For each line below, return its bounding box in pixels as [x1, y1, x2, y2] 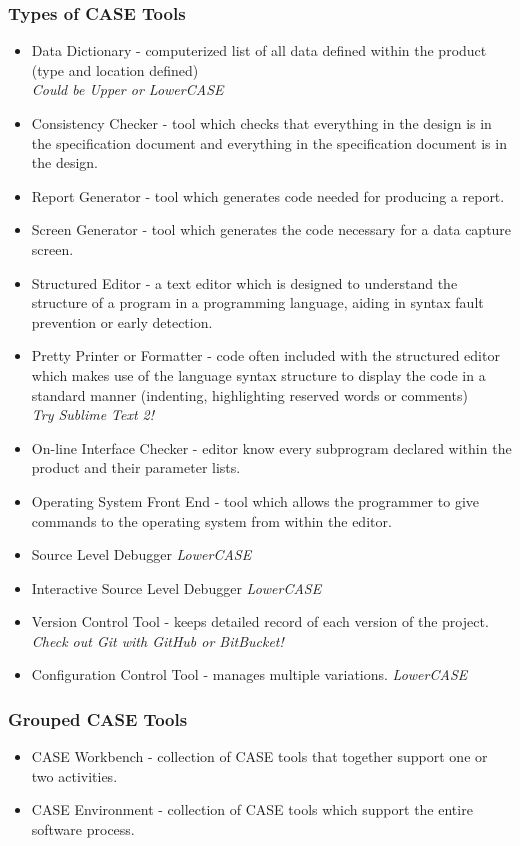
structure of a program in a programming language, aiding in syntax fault [31, 292, 484, 313]
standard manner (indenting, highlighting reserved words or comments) [31, 384, 468, 405]
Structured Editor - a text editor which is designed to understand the [31, 272, 458, 293]
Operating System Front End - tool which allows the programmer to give [31, 490, 479, 511]
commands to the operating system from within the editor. [31, 510, 392, 531]
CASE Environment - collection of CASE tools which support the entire [31, 799, 473, 820]
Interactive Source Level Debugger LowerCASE [31, 577, 322, 598]
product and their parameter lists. [31, 457, 241, 478]
